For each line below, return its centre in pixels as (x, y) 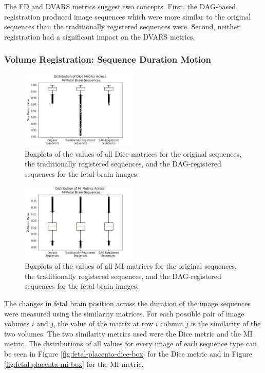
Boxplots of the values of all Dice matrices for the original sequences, (133, 153)
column (172, 323)
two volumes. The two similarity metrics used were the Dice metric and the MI (128, 333)
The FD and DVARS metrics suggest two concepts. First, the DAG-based (120, 6)
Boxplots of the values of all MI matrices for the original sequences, (131, 266)
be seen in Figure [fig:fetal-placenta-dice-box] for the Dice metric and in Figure (128, 353)
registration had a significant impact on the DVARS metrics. (100, 36)
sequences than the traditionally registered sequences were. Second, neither (122, 26)
